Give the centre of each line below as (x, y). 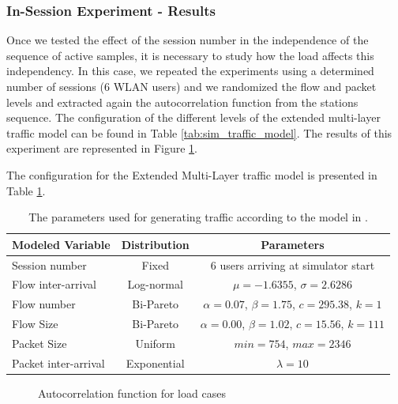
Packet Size (39, 343)
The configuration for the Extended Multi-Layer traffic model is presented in (192, 174)
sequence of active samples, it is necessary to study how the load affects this (190, 55)
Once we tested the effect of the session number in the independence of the (188, 40)
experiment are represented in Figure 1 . (102, 148)
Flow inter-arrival (54, 284)
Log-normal (155, 284)
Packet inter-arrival (58, 362)
